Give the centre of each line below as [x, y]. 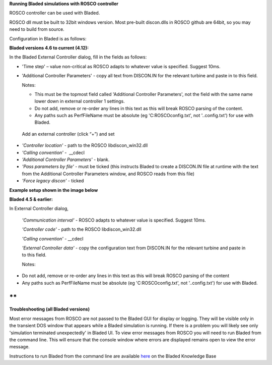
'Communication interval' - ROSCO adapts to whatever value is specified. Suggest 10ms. [114, 220]
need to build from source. [37, 29]
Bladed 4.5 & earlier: [31, 199]
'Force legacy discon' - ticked [53, 181]
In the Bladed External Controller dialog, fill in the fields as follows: [78, 57]
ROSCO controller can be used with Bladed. [55, 13]
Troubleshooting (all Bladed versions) [50, 309]
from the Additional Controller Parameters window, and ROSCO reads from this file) [108, 174]
